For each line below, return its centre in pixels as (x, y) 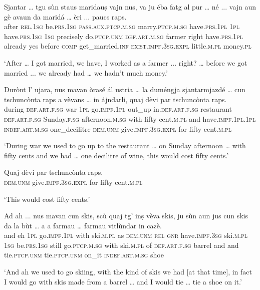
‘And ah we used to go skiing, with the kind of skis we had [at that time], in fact (128, 272)
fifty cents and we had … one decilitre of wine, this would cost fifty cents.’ (116, 155)
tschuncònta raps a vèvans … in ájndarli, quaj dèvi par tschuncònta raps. (115, 99)
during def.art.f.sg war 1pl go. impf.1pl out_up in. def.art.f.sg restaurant (118, 109)
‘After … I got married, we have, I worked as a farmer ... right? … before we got (126, 62)
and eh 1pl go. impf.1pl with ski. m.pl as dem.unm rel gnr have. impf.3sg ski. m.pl (126, 235)
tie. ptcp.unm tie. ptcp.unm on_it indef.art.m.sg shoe (84, 255)
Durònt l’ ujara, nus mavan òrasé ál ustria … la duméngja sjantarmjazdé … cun (125, 89)
